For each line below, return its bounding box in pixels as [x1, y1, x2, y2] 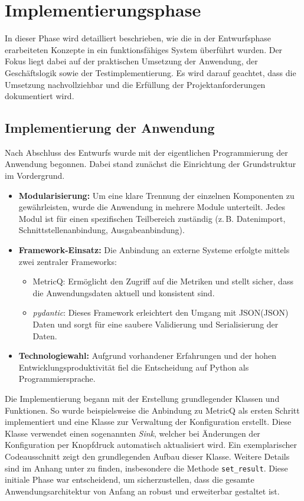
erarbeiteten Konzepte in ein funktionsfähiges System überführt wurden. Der [5, 43, 283, 55]
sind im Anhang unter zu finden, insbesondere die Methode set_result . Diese [5, 461, 288, 474]
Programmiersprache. [18, 372, 96, 385]
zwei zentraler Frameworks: [18, 255, 117, 267]
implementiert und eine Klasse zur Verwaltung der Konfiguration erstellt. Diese [5, 415, 292, 428]
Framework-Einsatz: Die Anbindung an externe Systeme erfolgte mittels [18, 244, 290, 256]
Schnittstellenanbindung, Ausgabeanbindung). [18, 224, 185, 236]
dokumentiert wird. [5, 90, 74, 102]
